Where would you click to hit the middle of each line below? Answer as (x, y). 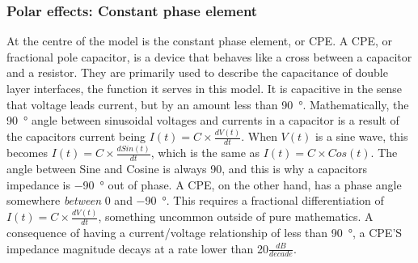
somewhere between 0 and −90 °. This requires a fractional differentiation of (195, 200)
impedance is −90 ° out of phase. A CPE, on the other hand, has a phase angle (204, 184)
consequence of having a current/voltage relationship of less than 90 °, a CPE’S (205, 233)
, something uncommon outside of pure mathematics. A (236, 216)
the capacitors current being (76, 136)
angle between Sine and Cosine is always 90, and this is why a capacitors (187, 169)
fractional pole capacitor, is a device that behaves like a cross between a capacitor (209, 56)
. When (259, 136)
